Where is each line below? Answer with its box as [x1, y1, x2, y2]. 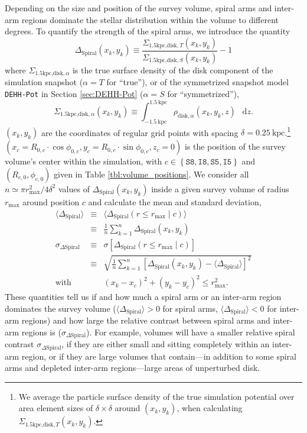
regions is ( [21, 325, 61, 338]
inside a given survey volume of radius [151, 182, 289, 195]
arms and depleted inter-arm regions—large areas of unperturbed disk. [5, 361, 260, 374]
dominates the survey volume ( [5, 302, 116, 314]
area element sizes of [18, 402, 93, 414]
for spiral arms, [162, 302, 218, 314]
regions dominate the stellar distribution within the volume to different [21, 13, 279, 25]
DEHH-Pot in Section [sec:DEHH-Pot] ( [5, 87, 143, 99]
